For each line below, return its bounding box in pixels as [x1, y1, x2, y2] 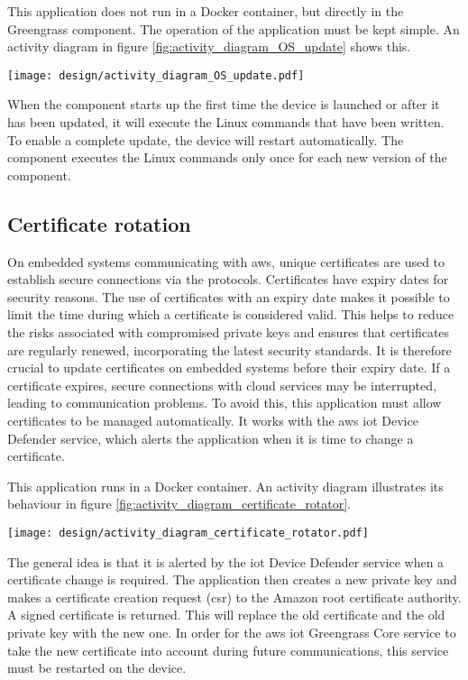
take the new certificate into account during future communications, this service [7, 640, 449, 659]
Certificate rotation [7, 209, 191, 237]
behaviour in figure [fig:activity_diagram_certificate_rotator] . [7, 494, 352, 513]
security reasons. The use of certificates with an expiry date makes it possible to [7, 287, 450, 306]
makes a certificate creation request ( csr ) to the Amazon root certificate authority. [7, 587, 462, 606]
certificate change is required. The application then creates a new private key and [7, 570, 457, 589]
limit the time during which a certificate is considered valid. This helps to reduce [7, 305, 454, 324]
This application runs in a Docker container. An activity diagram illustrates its [7, 476, 444, 495]
